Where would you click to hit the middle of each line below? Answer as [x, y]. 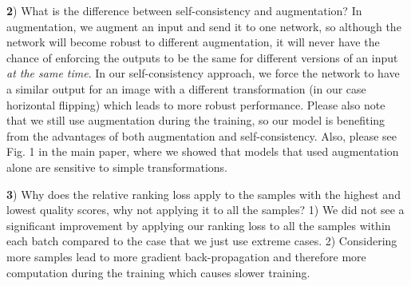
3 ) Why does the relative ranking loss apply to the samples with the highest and [204, 194]
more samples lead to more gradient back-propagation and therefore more [186, 256]
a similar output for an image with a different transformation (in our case [186, 88]
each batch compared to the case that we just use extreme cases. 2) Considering [202, 241]
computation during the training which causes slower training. [158, 272]
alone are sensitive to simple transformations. [117, 167]
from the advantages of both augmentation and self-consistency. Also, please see [202, 135]
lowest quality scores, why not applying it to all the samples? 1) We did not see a [205, 210]
